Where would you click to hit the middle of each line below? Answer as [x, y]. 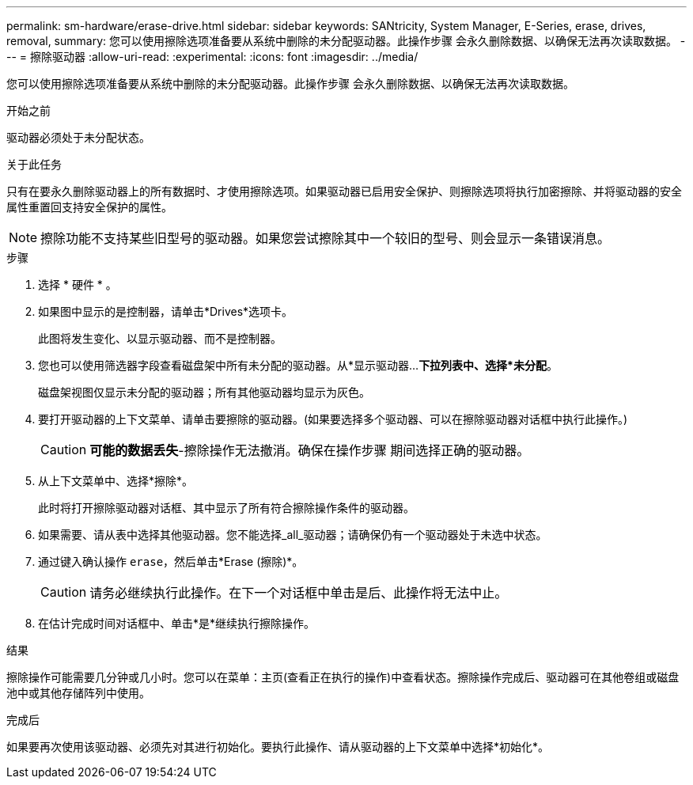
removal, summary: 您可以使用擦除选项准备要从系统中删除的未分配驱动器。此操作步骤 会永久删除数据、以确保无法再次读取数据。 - [346, 41]
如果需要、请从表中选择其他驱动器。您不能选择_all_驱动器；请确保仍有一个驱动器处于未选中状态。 [293, 535]
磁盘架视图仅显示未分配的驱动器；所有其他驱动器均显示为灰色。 [204, 392]
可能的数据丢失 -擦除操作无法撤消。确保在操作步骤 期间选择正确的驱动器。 [310, 450]
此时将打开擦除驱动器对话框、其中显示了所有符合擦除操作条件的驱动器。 [226, 508]
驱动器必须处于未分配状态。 [78, 137]
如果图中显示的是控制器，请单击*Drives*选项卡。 [166, 311]
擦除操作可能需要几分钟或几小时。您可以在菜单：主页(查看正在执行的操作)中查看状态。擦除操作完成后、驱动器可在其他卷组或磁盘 [343, 677]
